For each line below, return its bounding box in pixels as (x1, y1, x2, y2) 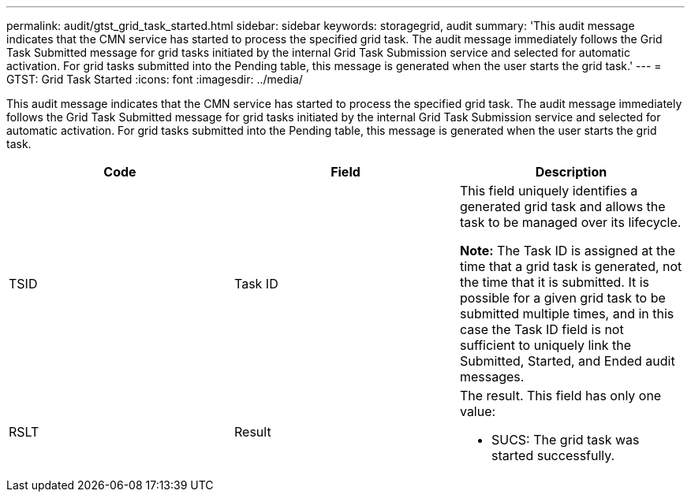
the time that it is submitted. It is (459, 274, 650, 290)
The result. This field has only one (459, 388, 662, 403)
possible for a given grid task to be (459, 290, 666, 306)
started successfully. (491, 448, 615, 463)
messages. (459, 369, 525, 385)
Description (535, 164, 607, 180)
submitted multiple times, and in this (459, 306, 674, 321)
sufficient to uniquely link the (459, 337, 631, 353)
